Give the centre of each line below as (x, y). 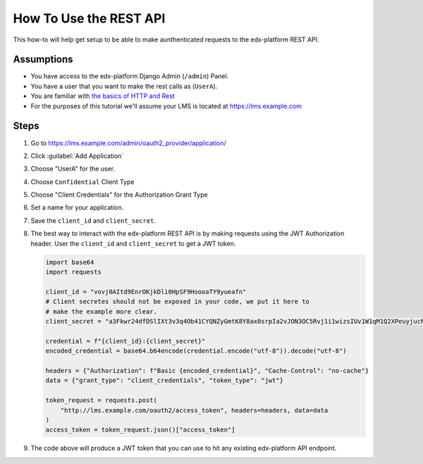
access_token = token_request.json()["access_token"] (140, 430)
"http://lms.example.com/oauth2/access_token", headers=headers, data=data (194, 410)
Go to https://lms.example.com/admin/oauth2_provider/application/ (128, 143)
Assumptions (43, 60)
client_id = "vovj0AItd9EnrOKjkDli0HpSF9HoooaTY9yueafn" (146, 292)
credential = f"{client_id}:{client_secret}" (125, 341)
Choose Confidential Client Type (82, 182)
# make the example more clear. (102, 311)
